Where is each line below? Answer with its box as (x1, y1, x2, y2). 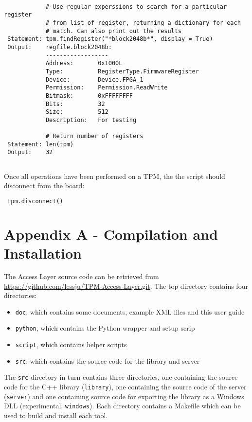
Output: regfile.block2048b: (7, 43, 112, 51)
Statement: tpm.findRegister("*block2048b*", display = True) (7, 35, 213, 43)
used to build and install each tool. (4, 410, 108, 420)
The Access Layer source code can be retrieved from (4, 271, 159, 281)
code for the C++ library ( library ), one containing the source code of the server (4, 382, 247, 391)
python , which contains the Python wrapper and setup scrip (15, 323, 195, 333)
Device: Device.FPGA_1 (45, 76, 144, 83)
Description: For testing (45, 116, 137, 123)
